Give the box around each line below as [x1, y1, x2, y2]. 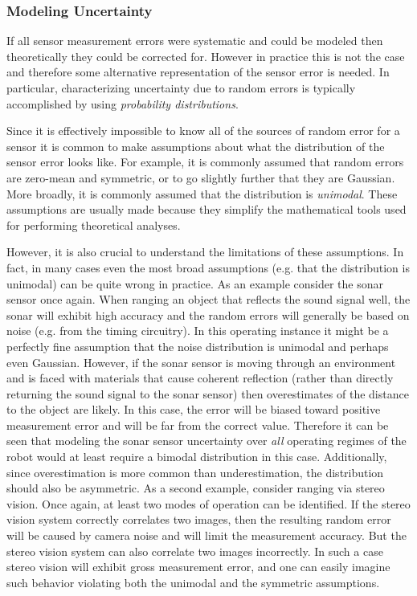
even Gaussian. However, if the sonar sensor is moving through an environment [6, 353, 396, 370]
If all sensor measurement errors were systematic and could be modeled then [6, 32, 383, 49]
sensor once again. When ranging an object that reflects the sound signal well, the [6, 291, 411, 308]
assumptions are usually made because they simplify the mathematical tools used [6, 201, 407, 218]
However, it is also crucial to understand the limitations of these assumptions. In [6, 243, 404, 260]
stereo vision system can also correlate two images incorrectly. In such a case [6, 542, 383, 559]
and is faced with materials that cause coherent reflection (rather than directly [6, 369, 394, 386]
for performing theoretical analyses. [6, 216, 181, 233]
